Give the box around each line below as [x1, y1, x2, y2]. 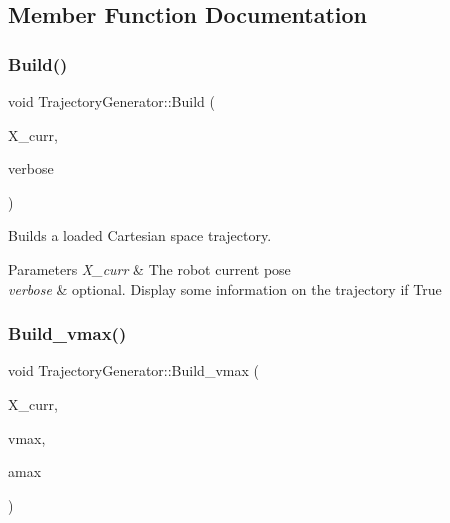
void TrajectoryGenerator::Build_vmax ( [8, 360, 259, 381]
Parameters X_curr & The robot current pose [8, 258, 291, 279]
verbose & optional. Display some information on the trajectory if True [8, 278, 442, 299]
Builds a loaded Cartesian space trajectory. [8, 225, 272, 246]
